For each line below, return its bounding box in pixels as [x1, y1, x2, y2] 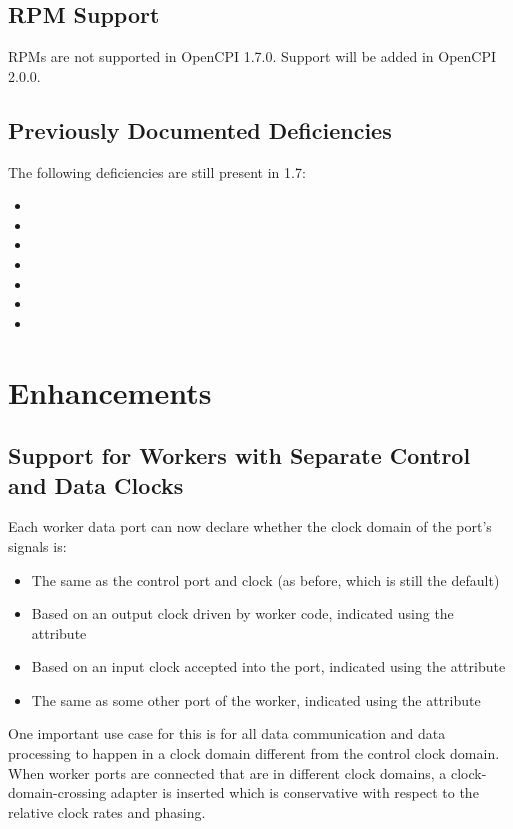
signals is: [8, 535, 67, 556]
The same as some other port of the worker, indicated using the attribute [31, 689, 481, 710]
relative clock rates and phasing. [8, 801, 206, 822]
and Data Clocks [8, 469, 184, 500]
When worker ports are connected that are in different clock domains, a [8, 762, 447, 783]
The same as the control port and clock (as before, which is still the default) [31, 569, 500, 590]
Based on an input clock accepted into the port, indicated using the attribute [31, 656, 506, 677]
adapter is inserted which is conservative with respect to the [110, 782, 479, 803]
